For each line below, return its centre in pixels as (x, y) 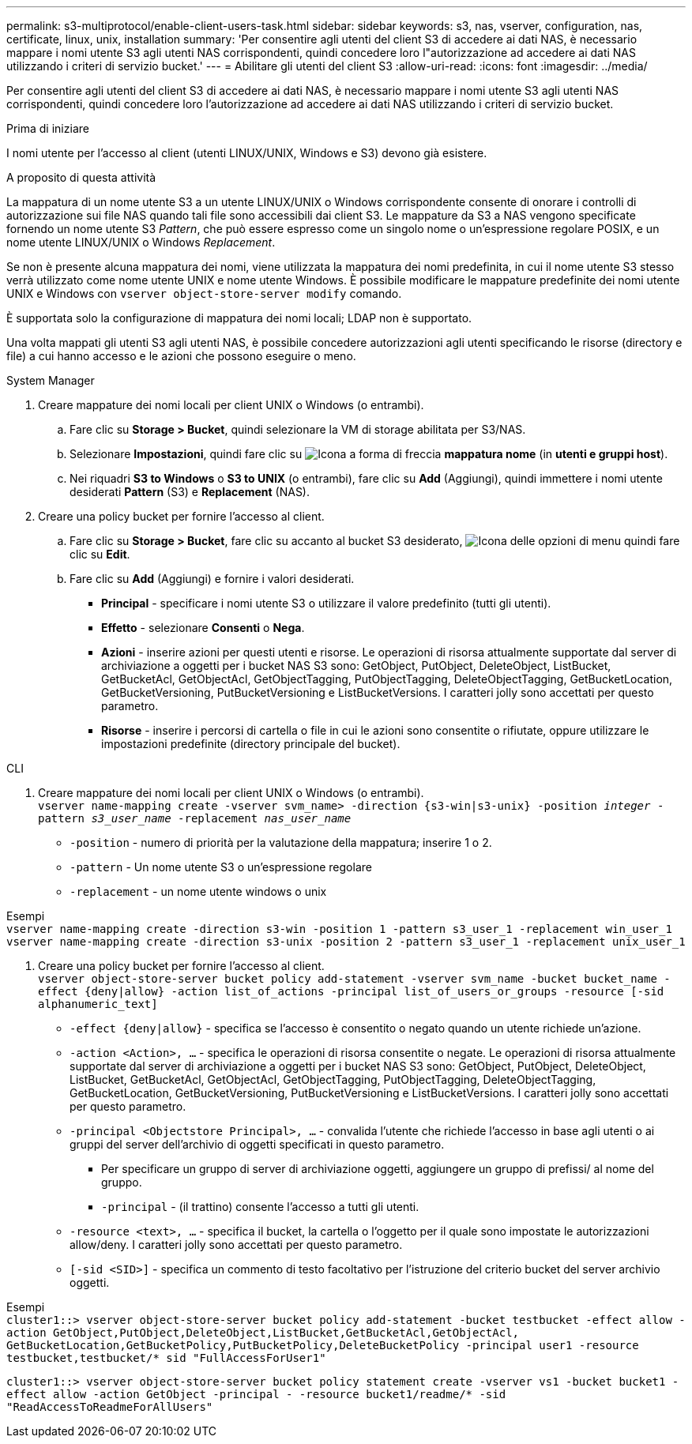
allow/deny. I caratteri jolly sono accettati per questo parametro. (236, 1245)
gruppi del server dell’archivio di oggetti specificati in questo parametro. (257, 1144)
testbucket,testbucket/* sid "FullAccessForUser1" (166, 1358)
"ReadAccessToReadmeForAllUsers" (110, 1407)
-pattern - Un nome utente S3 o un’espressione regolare (221, 867)
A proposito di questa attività (81, 177)
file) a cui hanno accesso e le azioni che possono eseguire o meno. (181, 356)
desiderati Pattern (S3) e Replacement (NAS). (190, 492)
